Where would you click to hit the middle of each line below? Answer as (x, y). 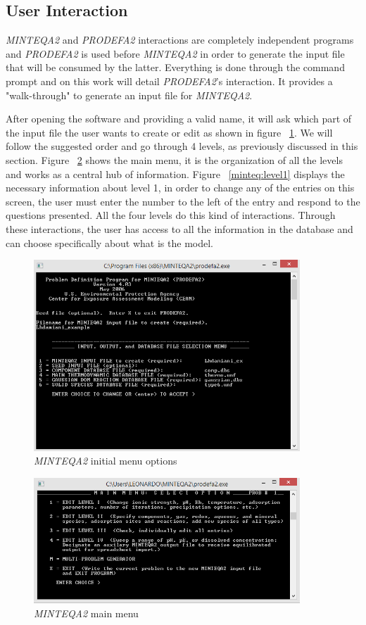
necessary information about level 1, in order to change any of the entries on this (180, 188)
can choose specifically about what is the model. (109, 242)
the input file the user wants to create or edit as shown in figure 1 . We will (169, 132)
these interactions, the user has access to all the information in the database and (179, 228)
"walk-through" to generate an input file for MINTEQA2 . (129, 95)
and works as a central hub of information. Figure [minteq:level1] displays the (175, 173)
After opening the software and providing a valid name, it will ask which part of (179, 119)
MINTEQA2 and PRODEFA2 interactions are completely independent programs (180, 40)
